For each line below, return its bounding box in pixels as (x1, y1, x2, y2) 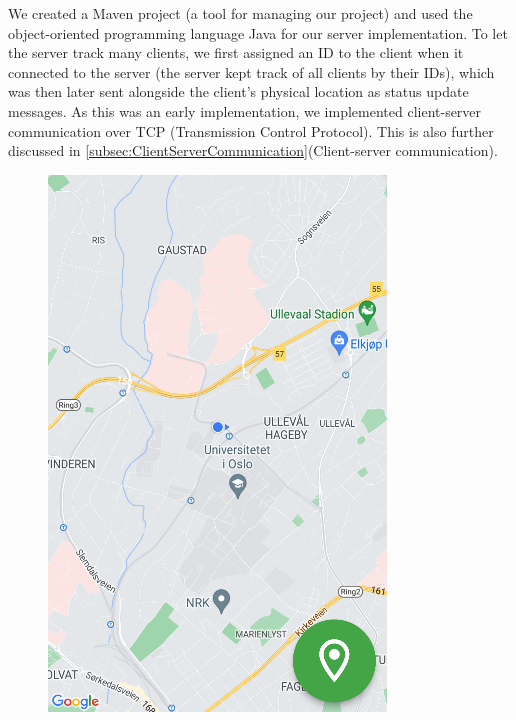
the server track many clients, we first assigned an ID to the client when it (8, 42, 464, 63)
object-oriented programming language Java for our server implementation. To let (8, 22, 508, 43)
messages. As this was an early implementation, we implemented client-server (8, 100, 482, 121)
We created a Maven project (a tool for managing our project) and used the (8, 3, 473, 23)
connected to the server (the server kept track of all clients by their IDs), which (8, 61, 495, 82)
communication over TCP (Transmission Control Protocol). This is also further (8, 120, 494, 141)
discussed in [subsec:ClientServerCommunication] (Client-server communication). (8, 140, 498, 161)
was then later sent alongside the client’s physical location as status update (8, 81, 469, 102)
